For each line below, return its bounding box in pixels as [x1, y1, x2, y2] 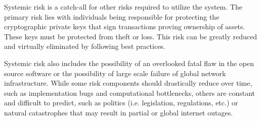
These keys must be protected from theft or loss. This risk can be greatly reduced [4, 31, 257, 41]
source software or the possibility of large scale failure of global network [4, 68, 226, 78]
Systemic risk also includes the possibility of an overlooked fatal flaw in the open [4, 57, 254, 68]
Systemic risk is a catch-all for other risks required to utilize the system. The [4, 2, 242, 12]
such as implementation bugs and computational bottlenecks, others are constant [4, 87, 255, 98]
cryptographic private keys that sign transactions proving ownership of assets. [4, 21, 245, 32]
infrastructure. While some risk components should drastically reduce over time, [4, 78, 252, 88]
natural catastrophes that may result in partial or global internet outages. [4, 107, 233, 117]
